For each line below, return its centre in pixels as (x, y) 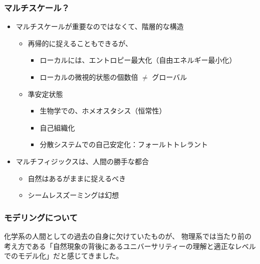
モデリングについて (41, 217)
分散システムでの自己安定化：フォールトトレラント (124, 144)
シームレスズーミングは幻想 (73, 195)
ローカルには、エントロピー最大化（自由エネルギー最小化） (138, 60)
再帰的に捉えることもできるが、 (80, 43)
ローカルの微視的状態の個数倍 (89, 77)
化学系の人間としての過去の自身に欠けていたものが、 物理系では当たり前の (128, 236)
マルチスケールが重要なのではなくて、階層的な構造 (100, 26)
